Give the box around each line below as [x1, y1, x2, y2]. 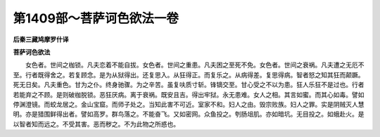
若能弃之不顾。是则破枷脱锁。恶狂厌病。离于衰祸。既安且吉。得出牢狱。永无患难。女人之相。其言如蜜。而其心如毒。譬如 [13, 90, 365, 98]
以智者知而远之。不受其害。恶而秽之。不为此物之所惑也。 [13, 119, 179, 128]
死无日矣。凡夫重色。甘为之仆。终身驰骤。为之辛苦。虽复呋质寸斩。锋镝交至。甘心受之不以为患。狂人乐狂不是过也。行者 [13, 81, 365, 89]
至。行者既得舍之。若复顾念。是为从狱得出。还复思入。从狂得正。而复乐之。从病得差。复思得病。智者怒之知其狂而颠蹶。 [13, 70, 365, 79]
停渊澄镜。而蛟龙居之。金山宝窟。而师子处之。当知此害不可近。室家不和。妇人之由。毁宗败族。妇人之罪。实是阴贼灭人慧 [13, 100, 365, 108]
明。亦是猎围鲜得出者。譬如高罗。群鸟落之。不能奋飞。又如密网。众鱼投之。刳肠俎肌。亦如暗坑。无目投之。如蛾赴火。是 [13, 110, 365, 119]
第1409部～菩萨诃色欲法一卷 [13, 11, 179, 26]
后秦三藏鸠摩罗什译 [13, 35, 69, 44]
